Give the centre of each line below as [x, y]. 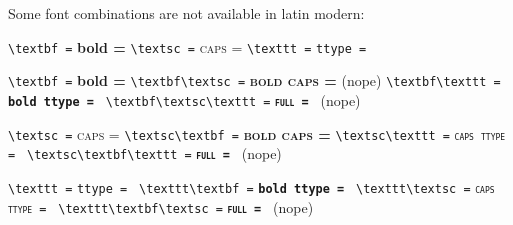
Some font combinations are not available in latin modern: [186, 13]
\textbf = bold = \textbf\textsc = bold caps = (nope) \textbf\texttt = [254, 80]
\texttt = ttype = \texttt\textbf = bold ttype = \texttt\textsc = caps [251, 188]
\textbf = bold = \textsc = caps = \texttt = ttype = [187, 46]
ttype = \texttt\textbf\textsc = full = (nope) [161, 206]
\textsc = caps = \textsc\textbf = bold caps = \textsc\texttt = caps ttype [257, 133]
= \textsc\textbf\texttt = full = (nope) [145, 153]
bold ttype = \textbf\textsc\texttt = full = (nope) [184, 99]
